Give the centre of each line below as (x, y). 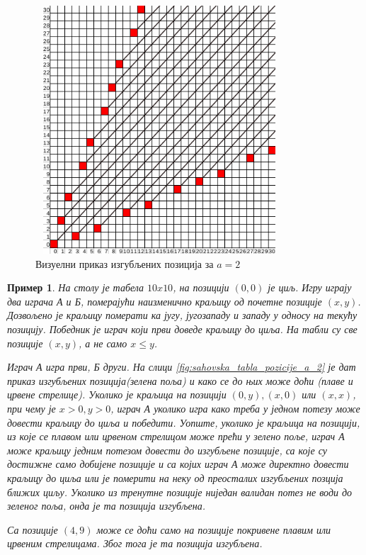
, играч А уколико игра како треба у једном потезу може (235, 408)
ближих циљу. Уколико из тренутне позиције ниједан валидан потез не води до (180, 492)
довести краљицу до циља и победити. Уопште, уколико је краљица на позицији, (184, 422)
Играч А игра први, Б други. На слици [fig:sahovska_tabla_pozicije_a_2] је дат (182, 367)
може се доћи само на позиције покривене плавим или (214, 529)
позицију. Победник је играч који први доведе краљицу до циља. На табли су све (182, 329)
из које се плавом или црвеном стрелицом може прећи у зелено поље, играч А (176, 436)
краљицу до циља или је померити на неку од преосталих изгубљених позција (175, 477)
